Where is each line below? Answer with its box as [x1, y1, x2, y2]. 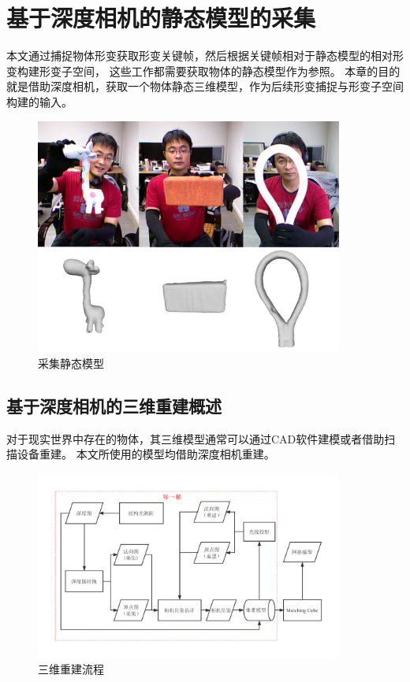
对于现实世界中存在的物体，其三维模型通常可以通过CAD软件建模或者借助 [6, 430, 385, 447]
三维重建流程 [38, 661, 104, 677]
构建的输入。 [6, 93, 73, 109]
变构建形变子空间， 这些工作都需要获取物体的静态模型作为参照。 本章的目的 [6, 62, 401, 79]
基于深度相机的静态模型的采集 [6, 2, 316, 34]
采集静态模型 [38, 354, 104, 371]
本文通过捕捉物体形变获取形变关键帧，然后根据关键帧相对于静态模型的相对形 [6, 47, 404, 64]
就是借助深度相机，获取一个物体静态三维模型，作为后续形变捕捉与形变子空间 [6, 78, 404, 95]
